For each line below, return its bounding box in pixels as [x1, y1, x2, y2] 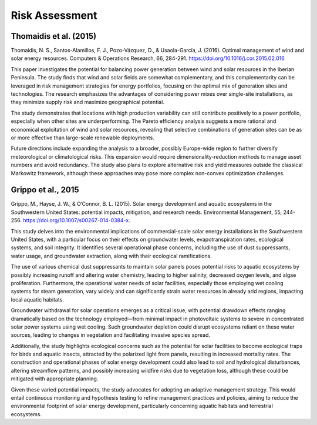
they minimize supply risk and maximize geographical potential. [11, 99, 164, 106]
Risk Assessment [11, 9, 97, 22]
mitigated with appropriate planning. [11, 375, 99, 382]
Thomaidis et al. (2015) [11, 31, 97, 41]
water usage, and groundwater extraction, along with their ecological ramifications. [11, 252, 213, 259]
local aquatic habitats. [11, 296, 65, 303]
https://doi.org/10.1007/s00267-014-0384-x [23, 217, 129, 224]
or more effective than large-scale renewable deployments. [11, 134, 155, 141]
